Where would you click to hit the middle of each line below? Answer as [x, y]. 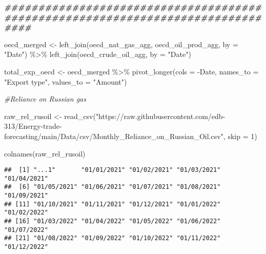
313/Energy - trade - [33, 126]
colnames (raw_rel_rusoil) [45, 153]
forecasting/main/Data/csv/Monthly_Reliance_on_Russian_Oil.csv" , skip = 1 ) [131, 136]
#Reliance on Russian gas [45, 99]
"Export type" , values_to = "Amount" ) [66, 81]
